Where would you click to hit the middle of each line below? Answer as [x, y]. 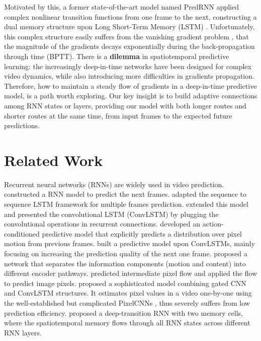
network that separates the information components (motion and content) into [125, 263]
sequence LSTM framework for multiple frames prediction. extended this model [126, 204]
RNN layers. [23, 332]
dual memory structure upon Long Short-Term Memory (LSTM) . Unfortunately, [129, 26]
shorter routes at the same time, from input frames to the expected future [118, 115]
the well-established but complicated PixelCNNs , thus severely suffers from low [127, 302]
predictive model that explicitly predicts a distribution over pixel [142, 233]
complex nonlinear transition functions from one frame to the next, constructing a [130, 16]
